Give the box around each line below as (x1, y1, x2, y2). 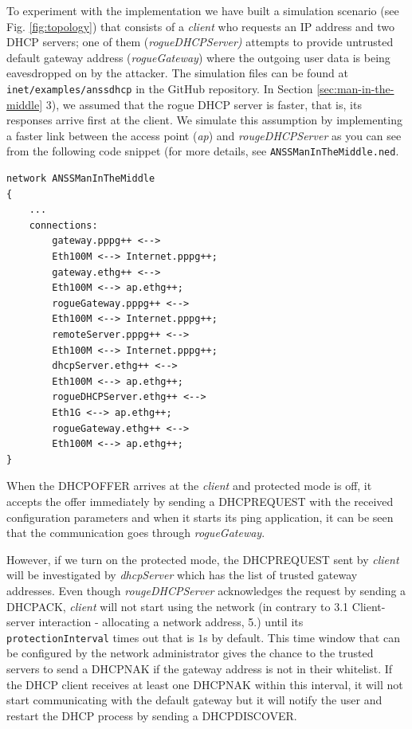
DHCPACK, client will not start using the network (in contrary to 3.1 (6, 598, 349, 614)
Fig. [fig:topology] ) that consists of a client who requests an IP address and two (6, 18, 394, 34)
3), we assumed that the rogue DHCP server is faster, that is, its (45, 96, 362, 112)
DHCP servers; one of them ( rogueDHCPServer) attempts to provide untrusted (6, 33, 394, 50)
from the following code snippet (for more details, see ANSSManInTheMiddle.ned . (6, 143, 399, 159)
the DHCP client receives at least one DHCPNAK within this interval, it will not (6, 676, 403, 692)
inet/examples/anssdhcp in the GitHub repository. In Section (6, 80, 313, 96)
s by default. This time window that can (203, 629, 400, 645)
